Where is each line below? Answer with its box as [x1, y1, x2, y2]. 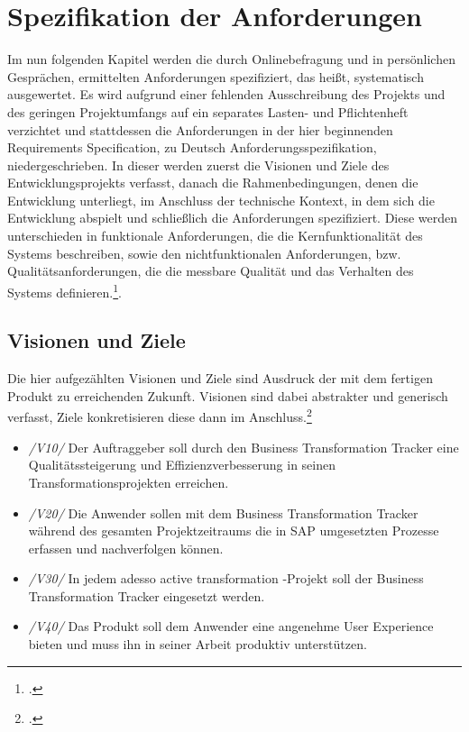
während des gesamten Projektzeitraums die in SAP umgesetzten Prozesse [28, 521, 439, 540]
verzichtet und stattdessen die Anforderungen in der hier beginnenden [7, 120, 393, 139]
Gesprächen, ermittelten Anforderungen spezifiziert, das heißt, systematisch [7, 67, 424, 86]
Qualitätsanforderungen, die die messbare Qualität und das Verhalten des [7, 261, 414, 280]
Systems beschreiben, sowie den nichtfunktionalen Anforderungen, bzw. [7, 243, 401, 262]
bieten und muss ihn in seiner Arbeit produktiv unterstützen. [28, 635, 367, 654]
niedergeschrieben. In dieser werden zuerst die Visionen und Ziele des [7, 155, 390, 174]
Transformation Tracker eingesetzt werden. [28, 586, 265, 605]
